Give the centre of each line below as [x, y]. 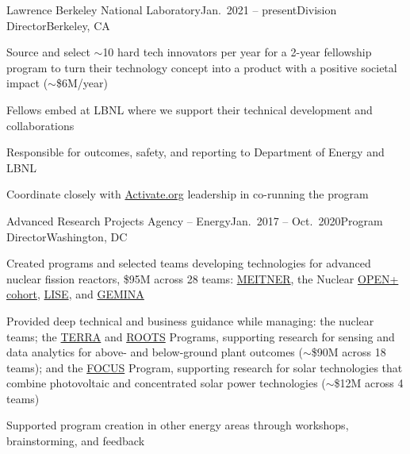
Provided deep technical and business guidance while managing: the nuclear [190, 320]
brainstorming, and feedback [76, 441]
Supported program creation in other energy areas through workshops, [178, 425]
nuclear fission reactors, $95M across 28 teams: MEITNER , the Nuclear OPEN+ [203, 278]
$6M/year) [82, 83]
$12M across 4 [369, 383]
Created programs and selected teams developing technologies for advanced [189, 263]
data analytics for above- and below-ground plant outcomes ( [155, 352]
